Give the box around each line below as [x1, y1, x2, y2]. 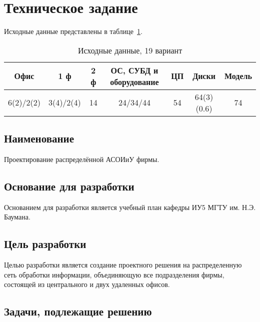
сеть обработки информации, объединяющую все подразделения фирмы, [4, 269, 224, 279]
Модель [224, 70, 252, 82]
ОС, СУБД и [110, 64, 158, 76]
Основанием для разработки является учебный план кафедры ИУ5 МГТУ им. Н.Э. [4, 201, 256, 212]
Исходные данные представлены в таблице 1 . [4, 26, 142, 36]
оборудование [110, 75, 159, 87]
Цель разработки [4, 236, 86, 251]
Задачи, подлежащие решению [4, 303, 152, 319]
